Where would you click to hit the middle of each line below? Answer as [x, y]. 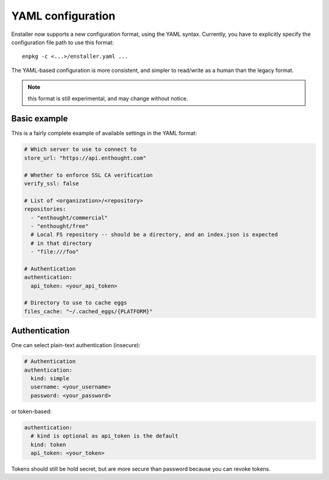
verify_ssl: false [51, 183]
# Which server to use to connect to [80, 150]
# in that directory [61, 243]
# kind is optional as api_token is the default [105, 436]
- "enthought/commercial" [69, 217]
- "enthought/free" [60, 226]
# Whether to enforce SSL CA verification [88, 175]
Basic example [40, 119]
